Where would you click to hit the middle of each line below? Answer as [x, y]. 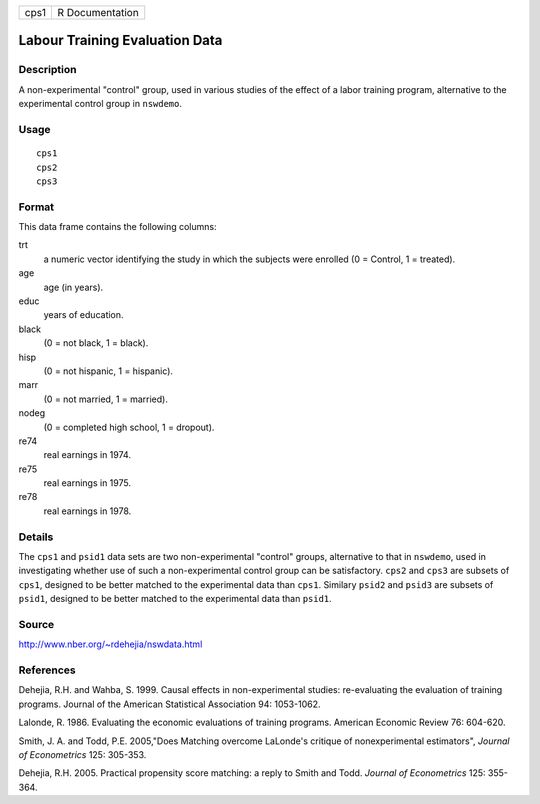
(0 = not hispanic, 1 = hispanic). [108, 371]
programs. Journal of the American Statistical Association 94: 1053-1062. [169, 704]
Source [36, 624]
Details [36, 537]
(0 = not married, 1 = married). [106, 399]
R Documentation [98, 12]
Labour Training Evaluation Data [120, 40]
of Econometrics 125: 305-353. [82, 754]
